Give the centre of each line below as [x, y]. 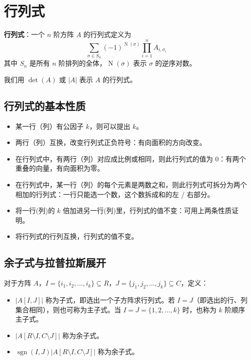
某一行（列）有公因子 [49, 126]
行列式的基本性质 [45, 105]
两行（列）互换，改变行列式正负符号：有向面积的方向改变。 [111, 142]
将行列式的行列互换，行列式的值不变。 [77, 236]
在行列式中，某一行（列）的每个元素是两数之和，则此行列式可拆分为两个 [131, 185]
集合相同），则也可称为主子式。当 [68, 309]
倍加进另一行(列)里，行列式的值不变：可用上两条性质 [147, 210]
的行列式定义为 [107, 34]
